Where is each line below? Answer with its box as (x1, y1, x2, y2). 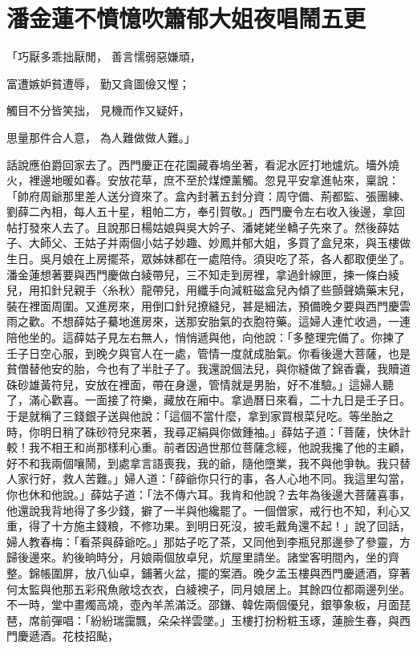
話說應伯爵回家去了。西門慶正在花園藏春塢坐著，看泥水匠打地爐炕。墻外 (6, 156, 388, 172)
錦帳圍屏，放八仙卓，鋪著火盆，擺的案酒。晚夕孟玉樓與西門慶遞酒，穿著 (28, 564, 411, 581)
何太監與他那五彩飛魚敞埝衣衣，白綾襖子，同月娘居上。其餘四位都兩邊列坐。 (6, 580, 411, 597)
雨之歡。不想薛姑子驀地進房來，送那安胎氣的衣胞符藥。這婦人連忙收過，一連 (6, 313, 411, 330)
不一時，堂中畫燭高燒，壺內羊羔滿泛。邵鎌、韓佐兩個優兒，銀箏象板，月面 (6, 596, 399, 613)
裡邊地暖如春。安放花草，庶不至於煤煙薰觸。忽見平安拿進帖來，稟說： (28, 172, 399, 189)
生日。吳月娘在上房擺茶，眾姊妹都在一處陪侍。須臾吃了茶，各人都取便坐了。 (6, 250, 411, 267)
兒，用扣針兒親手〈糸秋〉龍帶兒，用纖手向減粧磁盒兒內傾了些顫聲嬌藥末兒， (6, 282, 411, 298)
